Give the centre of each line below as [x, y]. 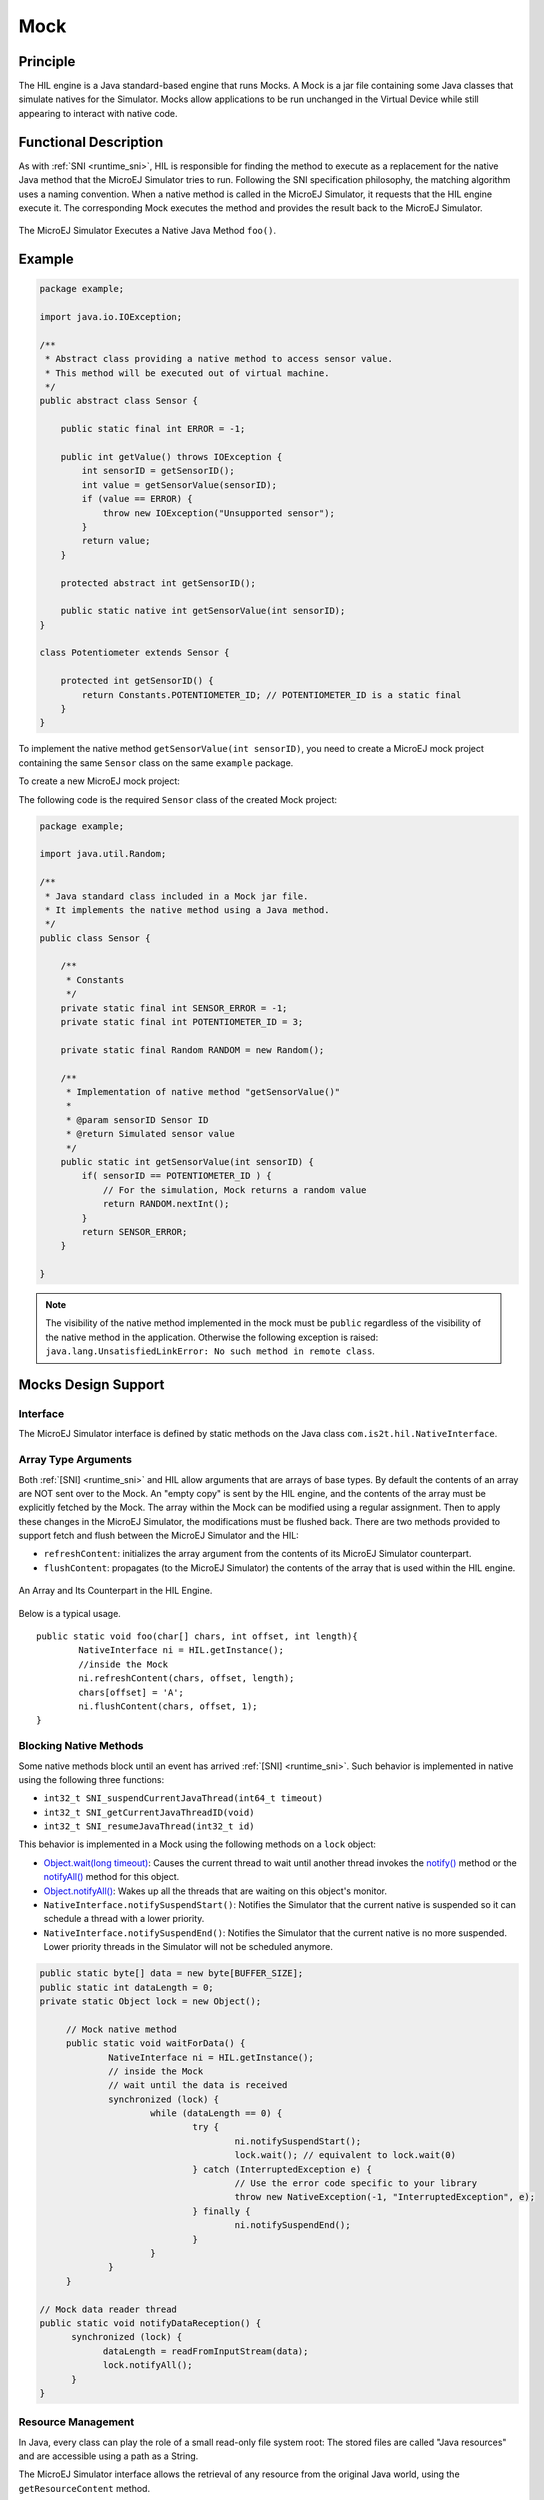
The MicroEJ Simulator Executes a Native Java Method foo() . [147, 231]
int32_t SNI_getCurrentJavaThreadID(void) [149, 1812]
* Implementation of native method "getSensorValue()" [203, 1091]
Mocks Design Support [91, 1385]
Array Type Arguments [75, 1460]
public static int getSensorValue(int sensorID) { [187, 1161]
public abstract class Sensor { [119, 401]
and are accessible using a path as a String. [108, 2456]
